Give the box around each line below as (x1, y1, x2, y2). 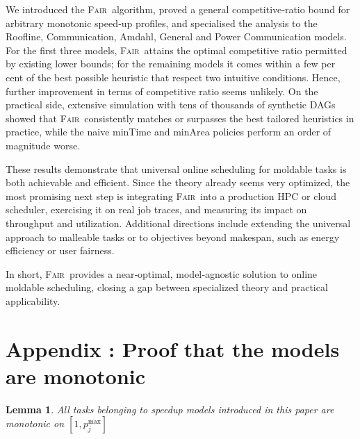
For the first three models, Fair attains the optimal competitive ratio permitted (6, 42, 347, 57)
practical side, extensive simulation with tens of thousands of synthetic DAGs (6, 97, 336, 112)
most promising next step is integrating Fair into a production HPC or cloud (6, 188, 336, 203)
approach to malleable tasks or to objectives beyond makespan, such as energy (6, 229, 340, 244)
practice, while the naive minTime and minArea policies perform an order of (6, 124, 332, 139)
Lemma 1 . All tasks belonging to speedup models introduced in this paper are (6, 401, 334, 416)
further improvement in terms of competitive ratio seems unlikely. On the (6, 83, 318, 98)
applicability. (6, 293, 60, 308)
